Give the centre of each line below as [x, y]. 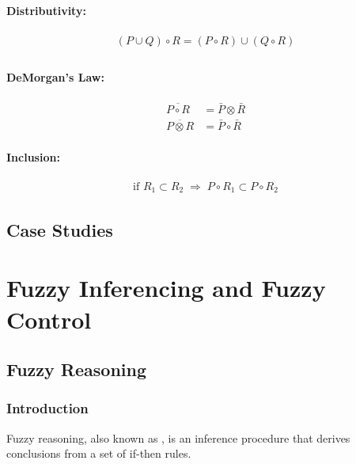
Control [49, 319]
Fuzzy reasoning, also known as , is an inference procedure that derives [178, 437]
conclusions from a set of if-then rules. [99, 453]
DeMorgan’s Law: [55, 77]
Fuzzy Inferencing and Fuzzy [166, 288]
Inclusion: [33, 156]
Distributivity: [46, 10]
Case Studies [60, 229]
